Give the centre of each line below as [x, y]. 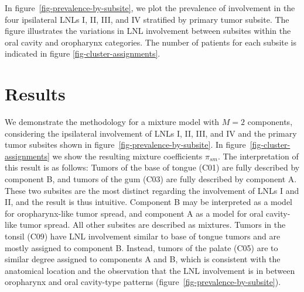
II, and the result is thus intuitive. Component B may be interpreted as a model [148, 202]
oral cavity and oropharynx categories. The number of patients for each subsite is [151, 42]
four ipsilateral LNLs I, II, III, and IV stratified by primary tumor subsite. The [147, 19]
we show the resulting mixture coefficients [127, 156]
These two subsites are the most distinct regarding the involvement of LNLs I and [152, 190]
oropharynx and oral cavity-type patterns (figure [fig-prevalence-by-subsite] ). [143, 282]
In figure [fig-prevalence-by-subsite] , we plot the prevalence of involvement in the [150, 8]
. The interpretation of [258, 156]
